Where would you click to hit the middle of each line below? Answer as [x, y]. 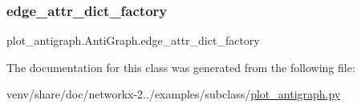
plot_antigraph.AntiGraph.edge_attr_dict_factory [133, 40]
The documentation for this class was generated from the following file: [181, 67]
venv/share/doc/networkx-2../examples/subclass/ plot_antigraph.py [174, 94]
